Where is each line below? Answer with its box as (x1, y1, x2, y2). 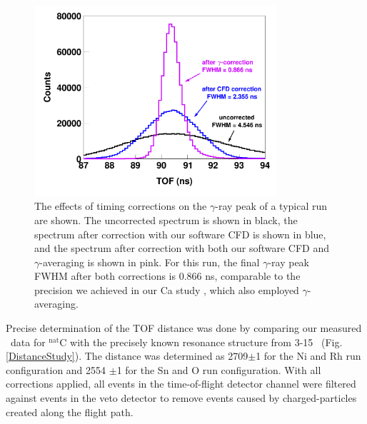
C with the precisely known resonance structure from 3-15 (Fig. (59, 334, 343, 349)
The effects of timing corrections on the (34, 198, 207, 213)
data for (10, 334, 46, 349)
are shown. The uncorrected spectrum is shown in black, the (34, 212, 298, 227)
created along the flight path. (6, 404, 134, 419)
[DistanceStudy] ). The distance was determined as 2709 (6, 348, 248, 363)
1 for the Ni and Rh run (256, 348, 361, 363)
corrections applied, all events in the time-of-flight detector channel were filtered (6, 376, 356, 391)
